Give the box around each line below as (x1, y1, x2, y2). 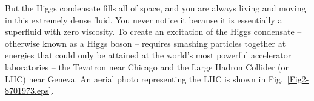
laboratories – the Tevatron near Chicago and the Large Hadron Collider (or (5, 60, 289, 73)
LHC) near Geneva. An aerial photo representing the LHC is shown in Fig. (5, 72, 283, 85)
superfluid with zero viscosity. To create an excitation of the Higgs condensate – (5, 25, 302, 38)
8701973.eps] (5, 84, 52, 97)
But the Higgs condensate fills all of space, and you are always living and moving (5, 2, 306, 14)
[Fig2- (287, 72, 309, 85)
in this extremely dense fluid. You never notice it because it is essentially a (5, 13, 282, 26)
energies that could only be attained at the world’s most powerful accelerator (5, 49, 292, 61)
